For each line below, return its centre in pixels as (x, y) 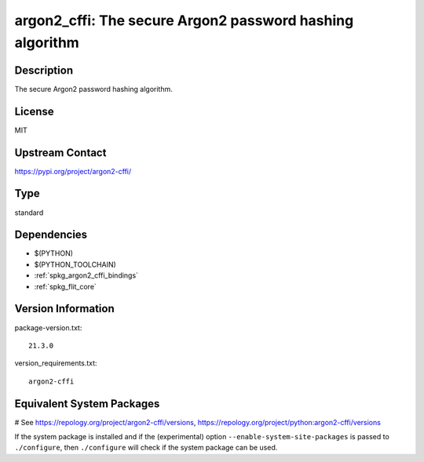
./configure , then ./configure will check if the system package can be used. (146, 448)
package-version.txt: (48, 327)
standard (29, 213)
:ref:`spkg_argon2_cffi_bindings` (86, 275)
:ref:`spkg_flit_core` (66, 286)
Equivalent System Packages (87, 404)
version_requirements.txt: (56, 363)
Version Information (64, 309)
